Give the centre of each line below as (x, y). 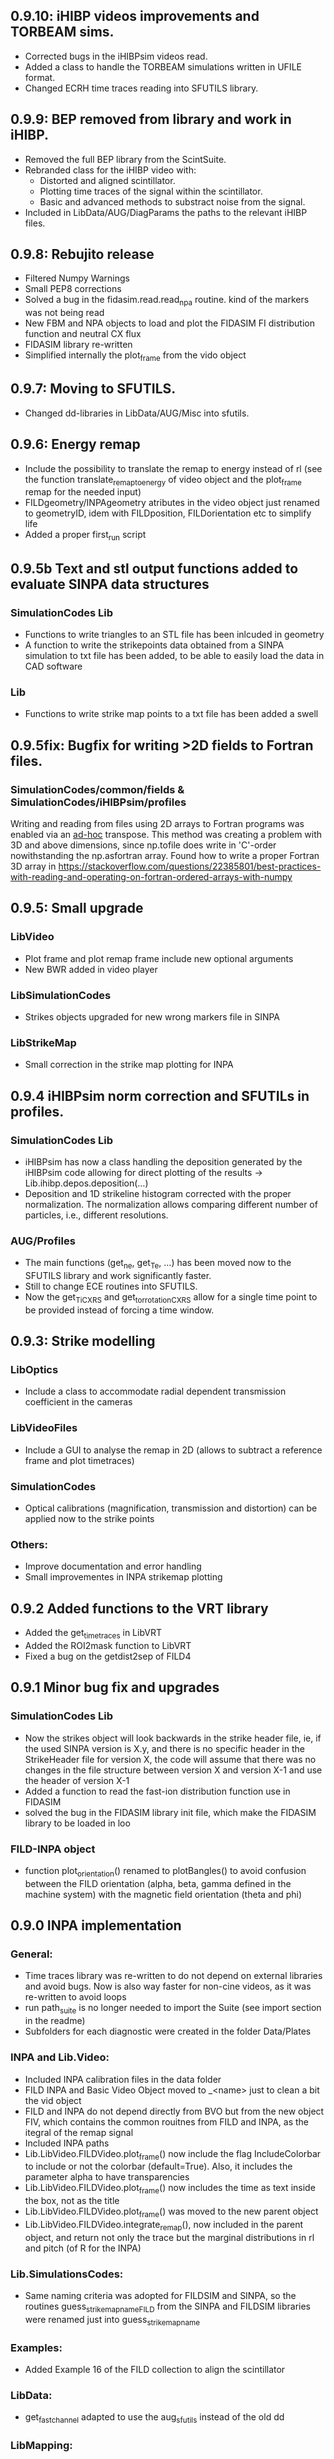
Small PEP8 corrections (73, 289)
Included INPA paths (67, 2143)
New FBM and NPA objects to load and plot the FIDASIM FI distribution (169, 323)
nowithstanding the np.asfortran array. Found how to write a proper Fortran (165, 855)
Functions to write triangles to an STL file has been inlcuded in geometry (174, 634)
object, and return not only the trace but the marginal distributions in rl (169, 2237)
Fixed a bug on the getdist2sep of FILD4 (108, 1656)
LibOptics (34, 1370)
